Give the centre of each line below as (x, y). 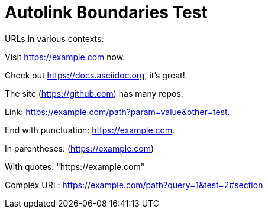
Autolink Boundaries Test (106, 12)
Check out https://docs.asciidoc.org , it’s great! (95, 75)
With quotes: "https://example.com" (75, 166)
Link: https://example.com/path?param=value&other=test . (117, 112)
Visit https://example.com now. (65, 57)
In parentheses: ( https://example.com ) (80, 148)
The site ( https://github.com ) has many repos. (94, 93)
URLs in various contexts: (54, 38)
